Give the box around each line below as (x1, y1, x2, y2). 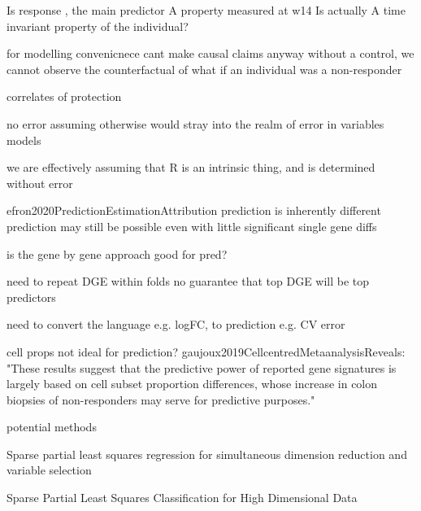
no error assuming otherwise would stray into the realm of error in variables (7, 115, 384, 132)
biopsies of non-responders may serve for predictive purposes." (7, 391, 315, 408)
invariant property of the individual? (7, 17, 189, 34)
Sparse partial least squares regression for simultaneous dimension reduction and (7, 445, 407, 462)
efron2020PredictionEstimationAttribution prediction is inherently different (7, 202, 381, 219)
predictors (7, 288, 56, 305)
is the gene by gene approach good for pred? (7, 245, 228, 262)
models (7, 131, 41, 148)
